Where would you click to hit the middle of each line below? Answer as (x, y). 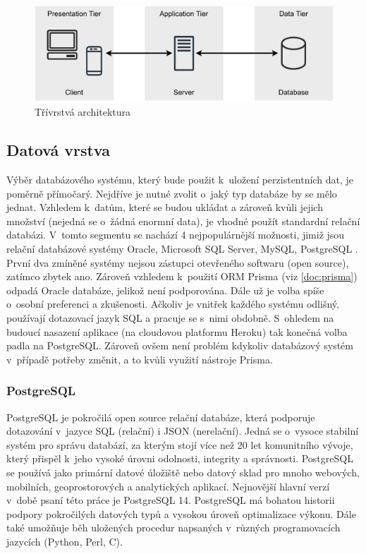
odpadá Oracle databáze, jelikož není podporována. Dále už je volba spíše (165, 290)
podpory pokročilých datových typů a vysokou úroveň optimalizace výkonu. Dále (181, 513)
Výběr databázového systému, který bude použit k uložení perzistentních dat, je (180, 180)
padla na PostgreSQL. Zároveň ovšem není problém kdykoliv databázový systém (180, 345)
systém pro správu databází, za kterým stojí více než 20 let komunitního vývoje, (180, 444)
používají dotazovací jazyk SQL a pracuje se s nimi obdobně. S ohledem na (170, 317)
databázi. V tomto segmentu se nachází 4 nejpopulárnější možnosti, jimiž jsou (176, 235)
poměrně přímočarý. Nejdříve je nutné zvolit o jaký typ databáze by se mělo (172, 193)
